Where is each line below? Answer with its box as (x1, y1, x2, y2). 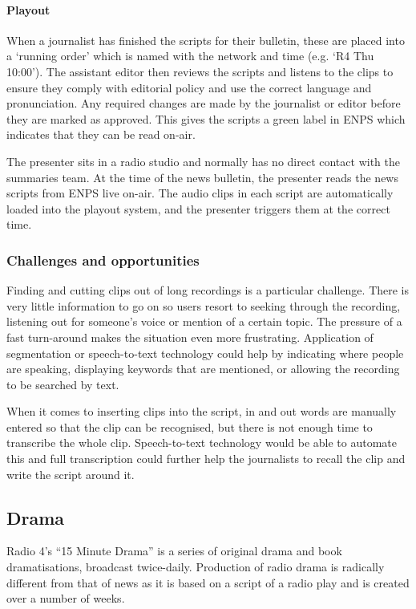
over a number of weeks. (6, 590, 125, 607)
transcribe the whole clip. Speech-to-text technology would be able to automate (6, 434, 398, 451)
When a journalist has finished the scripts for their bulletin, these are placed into (6, 31, 405, 48)
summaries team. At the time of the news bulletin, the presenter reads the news (6, 168, 398, 185)
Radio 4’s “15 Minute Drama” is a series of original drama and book (6, 542, 342, 559)
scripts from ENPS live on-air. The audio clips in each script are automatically (6, 185, 394, 201)
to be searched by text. (6, 376, 119, 392)
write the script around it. (6, 465, 135, 482)
